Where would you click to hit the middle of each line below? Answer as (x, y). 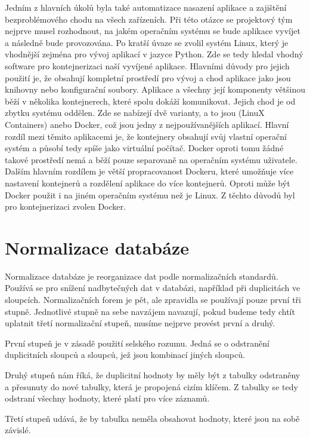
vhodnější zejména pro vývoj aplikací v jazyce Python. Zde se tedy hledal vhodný (154, 54)
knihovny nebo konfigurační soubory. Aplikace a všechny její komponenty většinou (155, 89)
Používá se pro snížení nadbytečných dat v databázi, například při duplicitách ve (153, 288)
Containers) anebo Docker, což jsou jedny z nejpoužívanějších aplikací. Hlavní (147, 124)
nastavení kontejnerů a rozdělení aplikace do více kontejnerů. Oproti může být (148, 183)
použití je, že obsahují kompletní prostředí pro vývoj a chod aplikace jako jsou (148, 77)
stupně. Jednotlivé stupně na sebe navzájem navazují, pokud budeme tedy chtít (150, 311)
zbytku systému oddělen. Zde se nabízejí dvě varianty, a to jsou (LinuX (135, 113)
